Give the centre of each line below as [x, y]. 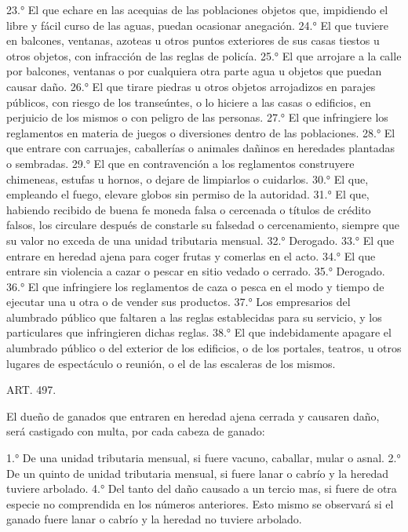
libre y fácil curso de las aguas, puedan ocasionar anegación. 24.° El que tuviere [197, 25]
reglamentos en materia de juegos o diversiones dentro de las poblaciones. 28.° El [201, 132]
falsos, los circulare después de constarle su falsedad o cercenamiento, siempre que [203, 225]
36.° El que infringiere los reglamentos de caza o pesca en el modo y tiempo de [195, 286]
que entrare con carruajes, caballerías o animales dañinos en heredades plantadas [200, 148]
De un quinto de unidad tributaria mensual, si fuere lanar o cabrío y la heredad [198, 473]
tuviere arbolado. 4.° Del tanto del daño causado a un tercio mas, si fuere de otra [202, 488]
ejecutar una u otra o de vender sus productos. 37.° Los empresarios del [178, 302]
